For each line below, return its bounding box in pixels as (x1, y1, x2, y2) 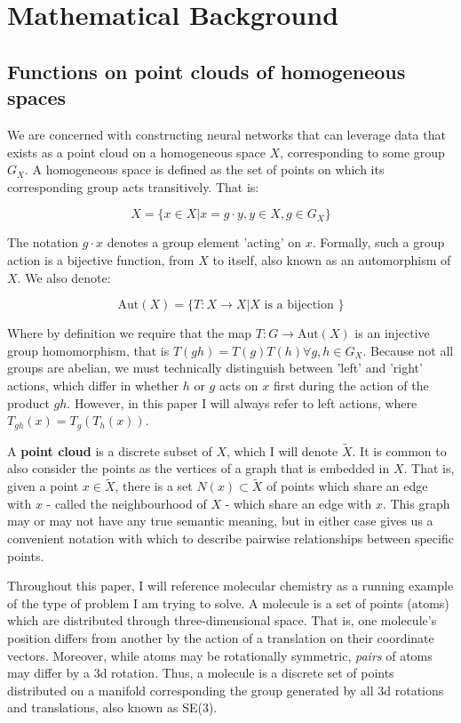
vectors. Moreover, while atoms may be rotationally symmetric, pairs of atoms (7, 646, 433, 664)
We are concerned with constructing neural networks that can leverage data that (7, 125, 446, 143)
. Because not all (362, 341, 454, 359)
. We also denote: (17, 268, 111, 286)
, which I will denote (227, 441, 338, 460)
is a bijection (264, 299, 334, 312)
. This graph (382, 494, 450, 512)
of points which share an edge (266, 477, 428, 495)
